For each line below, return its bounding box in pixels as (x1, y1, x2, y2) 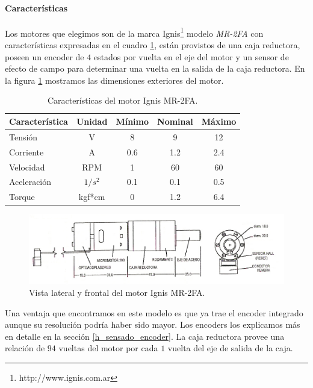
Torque (9, 190, 35, 203)
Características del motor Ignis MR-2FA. (47, 94, 198, 107)
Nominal (157, 115, 193, 128)
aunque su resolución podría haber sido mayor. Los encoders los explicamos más (5, 318, 300, 331)
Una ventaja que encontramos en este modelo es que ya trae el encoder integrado (5, 306, 303, 319)
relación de (5, 342, 45, 354)
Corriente (9, 145, 44, 158)
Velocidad (9, 160, 45, 173)
